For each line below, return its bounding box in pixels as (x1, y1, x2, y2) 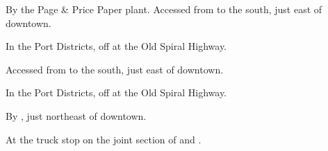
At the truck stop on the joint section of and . (6, 132, 202, 146)
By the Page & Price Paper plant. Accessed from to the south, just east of (6, 2, 322, 16)
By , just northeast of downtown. (6, 108, 147, 123)
